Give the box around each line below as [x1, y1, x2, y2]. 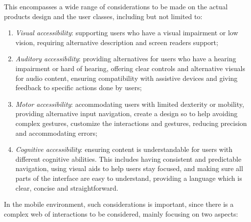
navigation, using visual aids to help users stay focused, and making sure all [15, 163, 243, 173]
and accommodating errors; [15, 127, 97, 138]
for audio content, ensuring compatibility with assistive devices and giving [15, 73, 238, 83]
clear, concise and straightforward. [15, 182, 118, 193]
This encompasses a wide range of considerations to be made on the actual [4, 1, 228, 11]
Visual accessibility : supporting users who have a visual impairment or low [15, 27, 238, 38]
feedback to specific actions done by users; [15, 82, 142, 93]
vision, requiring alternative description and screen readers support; [15, 37, 218, 47]
